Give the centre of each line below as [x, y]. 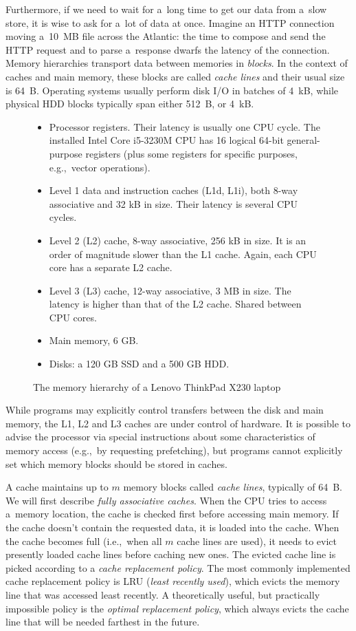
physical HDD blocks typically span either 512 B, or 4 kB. [130, 104]
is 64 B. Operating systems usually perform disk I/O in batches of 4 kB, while [172, 90]
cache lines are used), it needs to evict [257, 541]
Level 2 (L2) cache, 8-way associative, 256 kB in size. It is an [178, 240]
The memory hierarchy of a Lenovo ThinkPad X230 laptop [157, 386]
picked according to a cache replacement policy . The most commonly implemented [178, 567]
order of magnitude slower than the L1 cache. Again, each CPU [183, 254]
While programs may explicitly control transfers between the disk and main [165, 410]
